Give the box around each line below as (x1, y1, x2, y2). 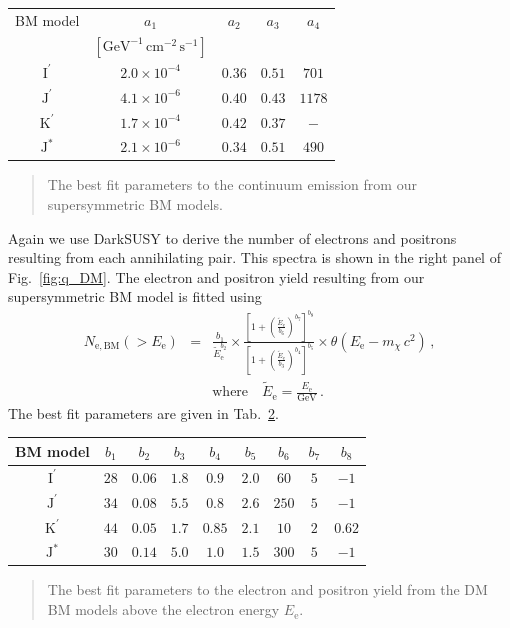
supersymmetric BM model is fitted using (8, 286, 262, 307)
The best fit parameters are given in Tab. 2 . (8, 402, 279, 423)
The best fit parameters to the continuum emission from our (47, 174, 417, 195)
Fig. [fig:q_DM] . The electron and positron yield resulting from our (8, 266, 425, 287)
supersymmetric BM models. (47, 194, 223, 215)
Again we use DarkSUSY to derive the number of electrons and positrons (8, 227, 457, 248)
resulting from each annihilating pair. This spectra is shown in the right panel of (8, 247, 501, 268)
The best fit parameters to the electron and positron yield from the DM (47, 579, 488, 600)
